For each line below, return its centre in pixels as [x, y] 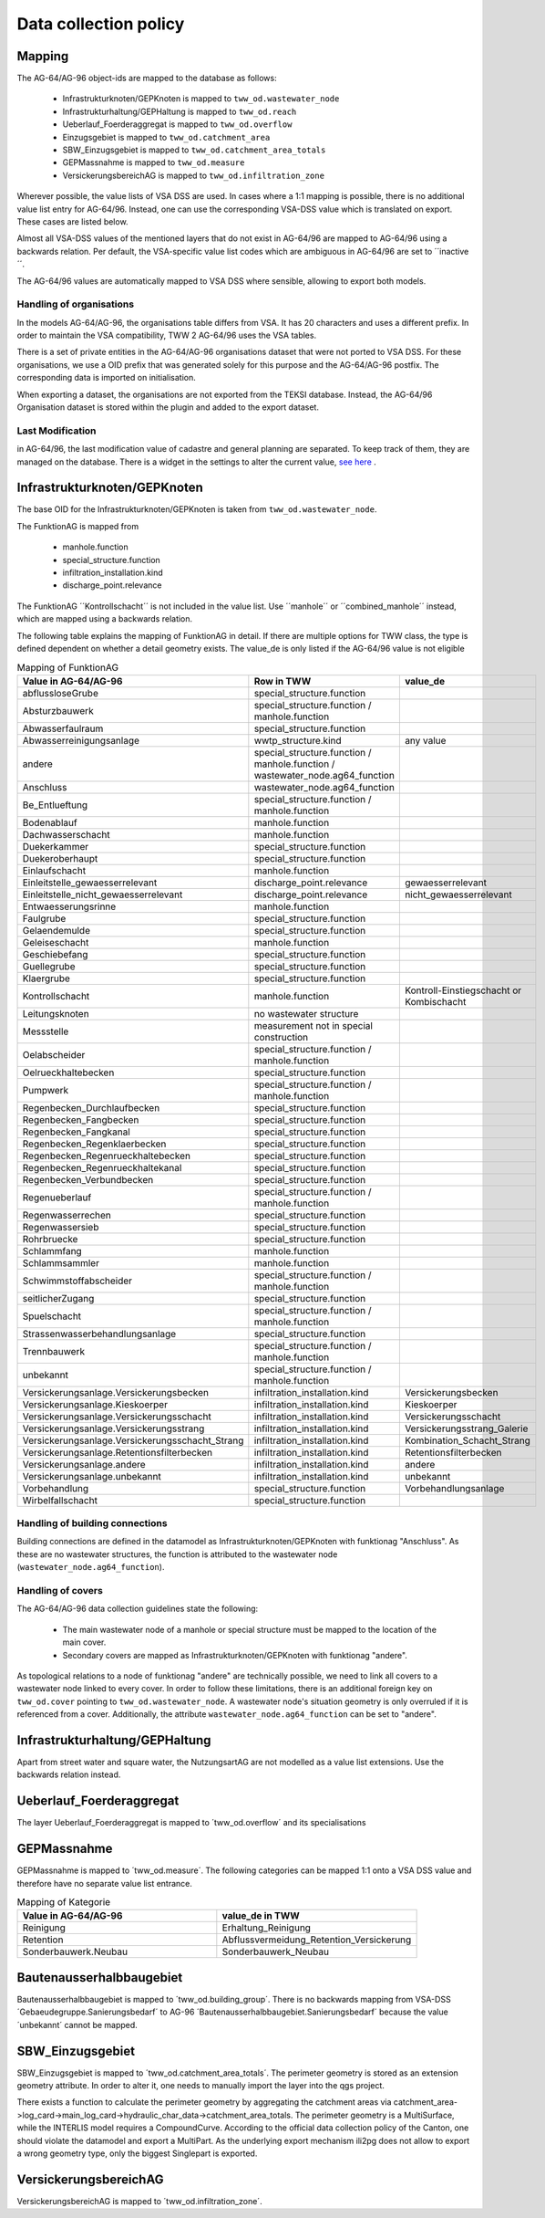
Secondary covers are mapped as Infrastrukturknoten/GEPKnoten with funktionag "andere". [235, 1655]
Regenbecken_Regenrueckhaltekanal [102, 1167]
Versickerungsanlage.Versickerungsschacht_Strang [133, 1440]
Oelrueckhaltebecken [68, 1072]
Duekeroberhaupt [60, 858]
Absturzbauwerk [58, 710]
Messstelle [46, 1031]
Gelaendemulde [57, 930]
